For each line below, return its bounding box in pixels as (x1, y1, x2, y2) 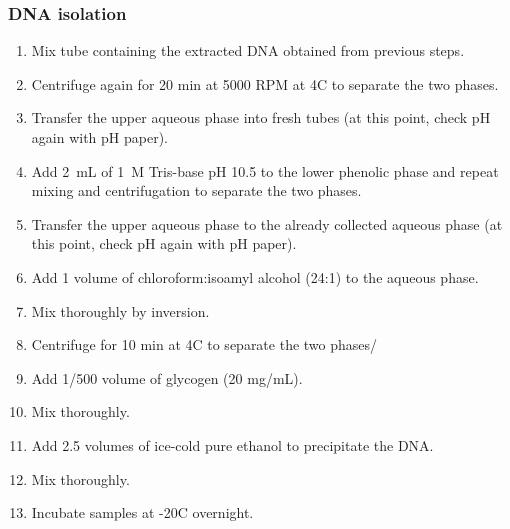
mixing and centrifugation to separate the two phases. (31, 180, 362, 201)
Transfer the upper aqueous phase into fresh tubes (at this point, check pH (31, 107, 491, 128)
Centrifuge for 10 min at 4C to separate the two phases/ (31, 334, 378, 355)
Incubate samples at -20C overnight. (31, 502, 254, 523)
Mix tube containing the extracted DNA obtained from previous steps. (31, 40, 465, 61)
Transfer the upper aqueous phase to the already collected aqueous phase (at (31, 213, 503, 234)
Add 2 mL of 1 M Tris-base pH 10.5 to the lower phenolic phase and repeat (31, 160, 499, 181)
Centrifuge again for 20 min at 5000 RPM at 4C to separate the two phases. (31, 73, 499, 94)
